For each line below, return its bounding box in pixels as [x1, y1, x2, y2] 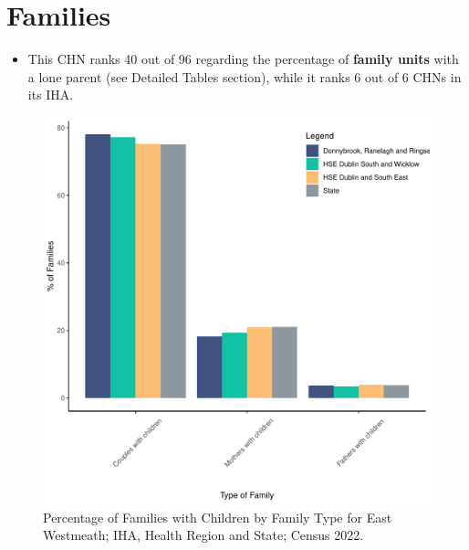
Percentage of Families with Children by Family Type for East [43, 507, 392, 526]
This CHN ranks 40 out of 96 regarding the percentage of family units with [27, 49, 459, 69]
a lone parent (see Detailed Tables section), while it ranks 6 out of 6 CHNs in [27, 67, 462, 86]
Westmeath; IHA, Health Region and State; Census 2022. [43, 525, 364, 545]
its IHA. [27, 85, 74, 104]
